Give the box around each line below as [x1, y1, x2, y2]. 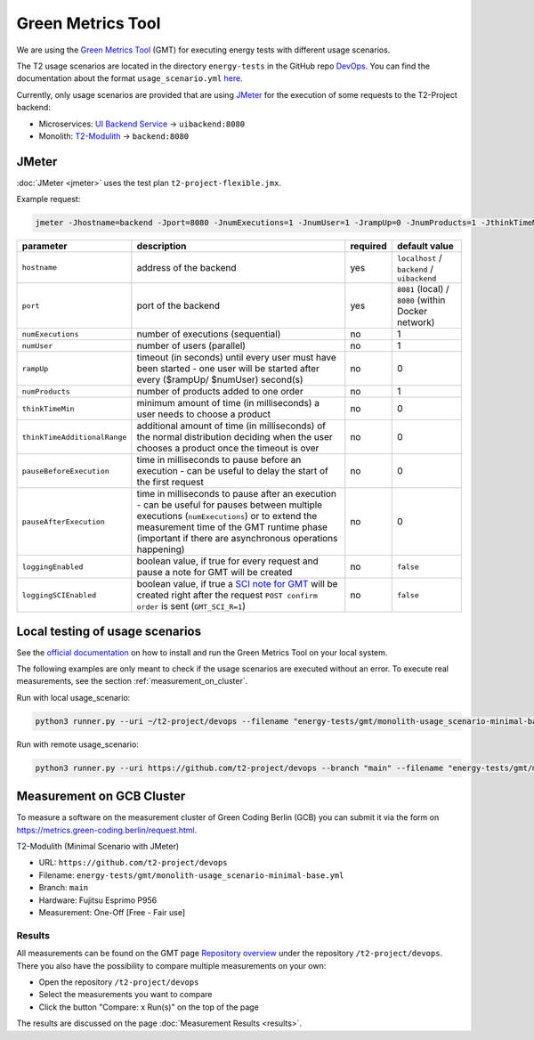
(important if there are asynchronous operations [136, 532, 338, 545]
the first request [136, 476, 204, 489]
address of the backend [136, 261, 237, 273]
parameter [21, 240, 68, 253]
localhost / [396, 252, 442, 264]
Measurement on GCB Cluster [16, 789, 186, 804]
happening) [136, 543, 185, 556]
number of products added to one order [136, 386, 303, 398]
